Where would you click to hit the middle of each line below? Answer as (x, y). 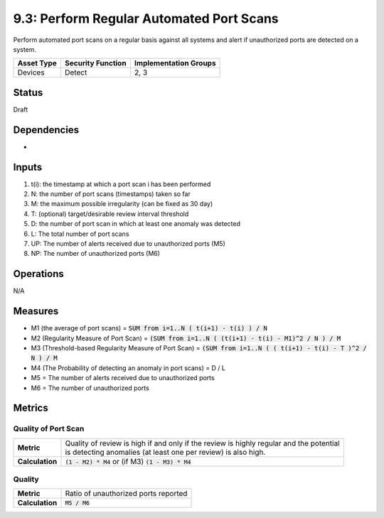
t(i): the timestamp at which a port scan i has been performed (121, 184)
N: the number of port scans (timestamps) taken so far (111, 194)
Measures (36, 312)
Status (28, 92)
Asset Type (37, 63)
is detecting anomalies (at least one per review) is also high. (165, 452)
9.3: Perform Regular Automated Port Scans (146, 18)
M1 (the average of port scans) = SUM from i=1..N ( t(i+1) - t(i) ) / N (149, 328)
